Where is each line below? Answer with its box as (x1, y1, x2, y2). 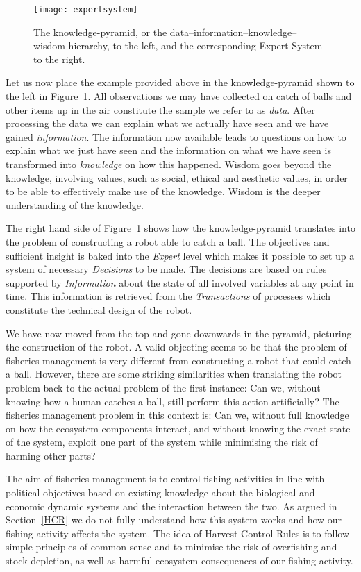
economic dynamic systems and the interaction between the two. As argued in (6, 498, 337, 513)
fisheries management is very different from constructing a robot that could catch (6, 353, 351, 367)
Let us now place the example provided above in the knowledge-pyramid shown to (6, 75, 355, 90)
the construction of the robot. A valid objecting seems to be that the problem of (6, 339, 347, 354)
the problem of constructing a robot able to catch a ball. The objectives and (6, 234, 330, 249)
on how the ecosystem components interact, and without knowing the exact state (6, 421, 351, 435)
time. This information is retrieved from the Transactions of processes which (6, 289, 331, 303)
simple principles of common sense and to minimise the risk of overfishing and (6, 539, 337, 554)
